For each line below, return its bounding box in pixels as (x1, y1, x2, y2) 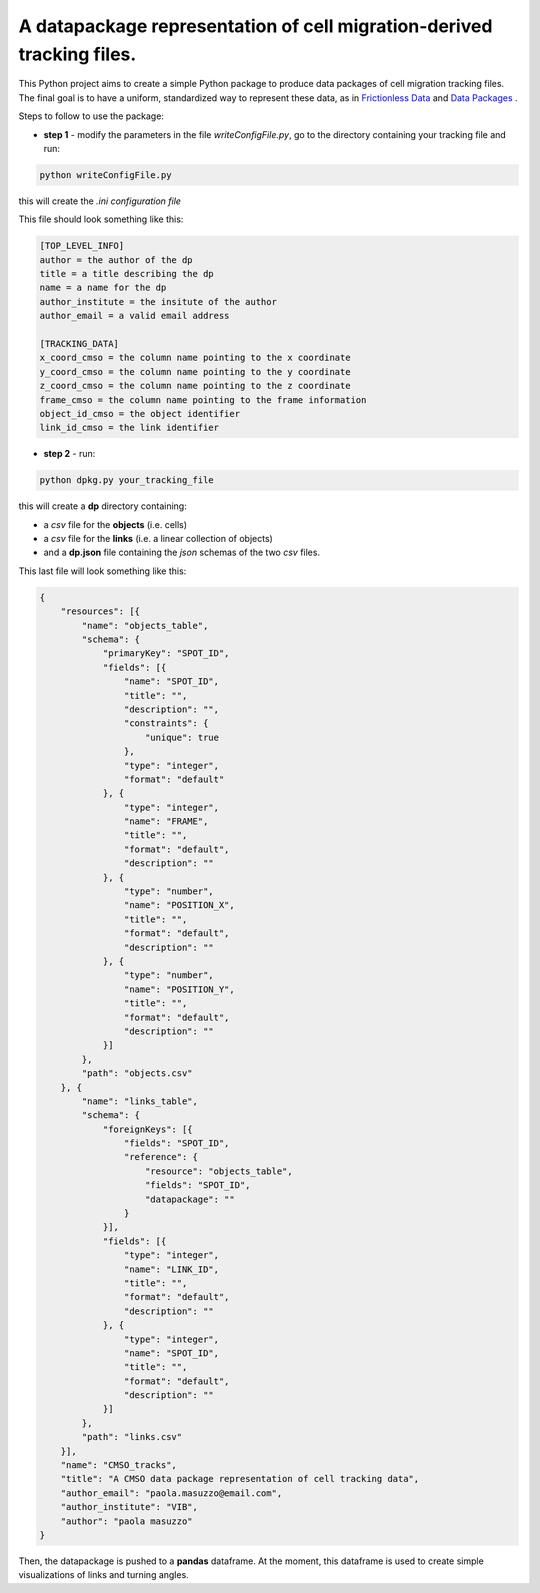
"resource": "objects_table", (145, 1165, 294, 1177)
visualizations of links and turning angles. (18, 1569, 189, 1581)
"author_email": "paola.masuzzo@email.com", (60, 1487, 283, 1499)
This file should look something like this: (18, 213, 184, 225)
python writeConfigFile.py (39, 169, 172, 180)
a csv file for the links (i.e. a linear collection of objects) (43, 533, 274, 545)
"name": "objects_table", (81, 620, 209, 631)
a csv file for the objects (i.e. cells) (43, 518, 188, 530)
